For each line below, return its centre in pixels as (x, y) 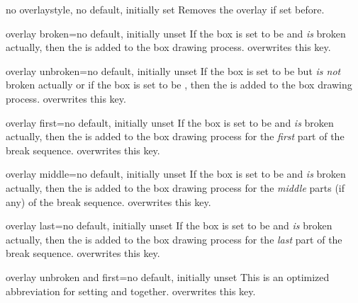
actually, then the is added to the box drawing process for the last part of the (174, 239)
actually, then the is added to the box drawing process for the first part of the (175, 136)
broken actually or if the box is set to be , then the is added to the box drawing (179, 85)
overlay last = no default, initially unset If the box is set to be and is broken (169, 225)
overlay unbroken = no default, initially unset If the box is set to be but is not (173, 70)
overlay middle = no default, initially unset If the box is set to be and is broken (176, 174)
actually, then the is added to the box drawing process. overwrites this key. (168, 47)
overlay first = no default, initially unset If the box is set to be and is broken (170, 122)
